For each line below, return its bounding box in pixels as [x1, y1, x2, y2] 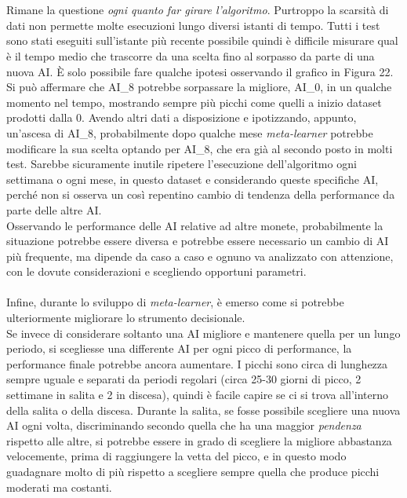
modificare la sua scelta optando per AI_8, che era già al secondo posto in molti [6, 140, 393, 156]
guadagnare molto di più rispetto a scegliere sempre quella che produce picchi [6, 463, 380, 479]
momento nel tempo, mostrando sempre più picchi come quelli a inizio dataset [6, 93, 382, 110]
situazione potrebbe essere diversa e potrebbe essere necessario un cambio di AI [6, 233, 389, 249]
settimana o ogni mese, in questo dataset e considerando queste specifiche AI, [6, 170, 379, 187]
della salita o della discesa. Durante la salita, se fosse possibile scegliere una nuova [6, 401, 401, 418]
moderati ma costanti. [6, 478, 112, 495]
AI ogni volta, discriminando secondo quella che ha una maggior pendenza [6, 417, 362, 434]
